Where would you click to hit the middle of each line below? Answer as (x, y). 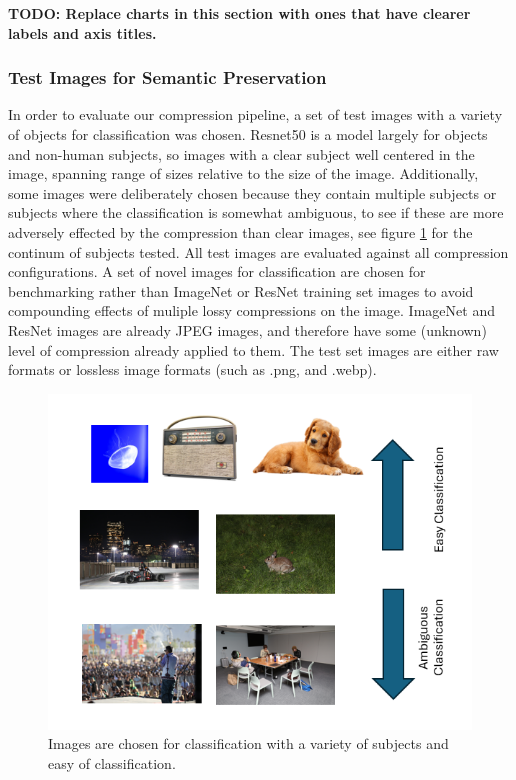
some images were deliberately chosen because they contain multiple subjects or (252, 192)
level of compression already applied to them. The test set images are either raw (253, 349)
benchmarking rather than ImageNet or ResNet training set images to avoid (241, 290)
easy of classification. (112, 762)
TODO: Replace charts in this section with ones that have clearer (239, 13)
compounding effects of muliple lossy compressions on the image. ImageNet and (251, 310)
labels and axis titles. (82, 32)
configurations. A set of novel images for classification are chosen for (217, 271)
